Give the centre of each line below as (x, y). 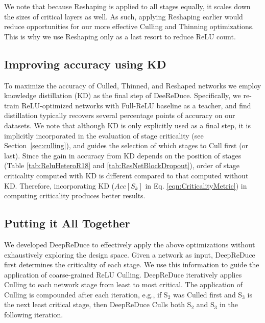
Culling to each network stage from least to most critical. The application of (123, 284)
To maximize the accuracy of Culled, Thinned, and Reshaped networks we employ (133, 85)
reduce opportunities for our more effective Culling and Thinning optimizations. (129, 26)
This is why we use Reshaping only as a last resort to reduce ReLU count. (120, 36)
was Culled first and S (208, 294)
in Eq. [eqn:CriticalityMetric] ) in (196, 185)
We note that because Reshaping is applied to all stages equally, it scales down (127, 6)
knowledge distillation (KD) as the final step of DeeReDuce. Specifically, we (123, 95)
